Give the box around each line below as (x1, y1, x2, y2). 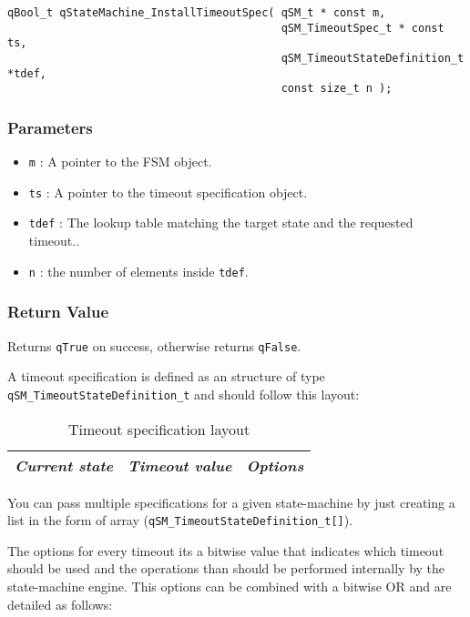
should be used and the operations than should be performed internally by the (7, 559, 445, 578)
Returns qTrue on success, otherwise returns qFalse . (7, 336, 301, 355)
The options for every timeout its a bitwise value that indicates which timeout (7, 541, 444, 560)
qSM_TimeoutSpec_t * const (281, 21, 444, 35)
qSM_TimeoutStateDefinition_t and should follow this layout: (7, 384, 360, 403)
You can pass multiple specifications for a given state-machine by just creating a (7, 492, 455, 511)
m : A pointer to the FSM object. (28, 152, 212, 171)
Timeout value (128, 454, 232, 476)
